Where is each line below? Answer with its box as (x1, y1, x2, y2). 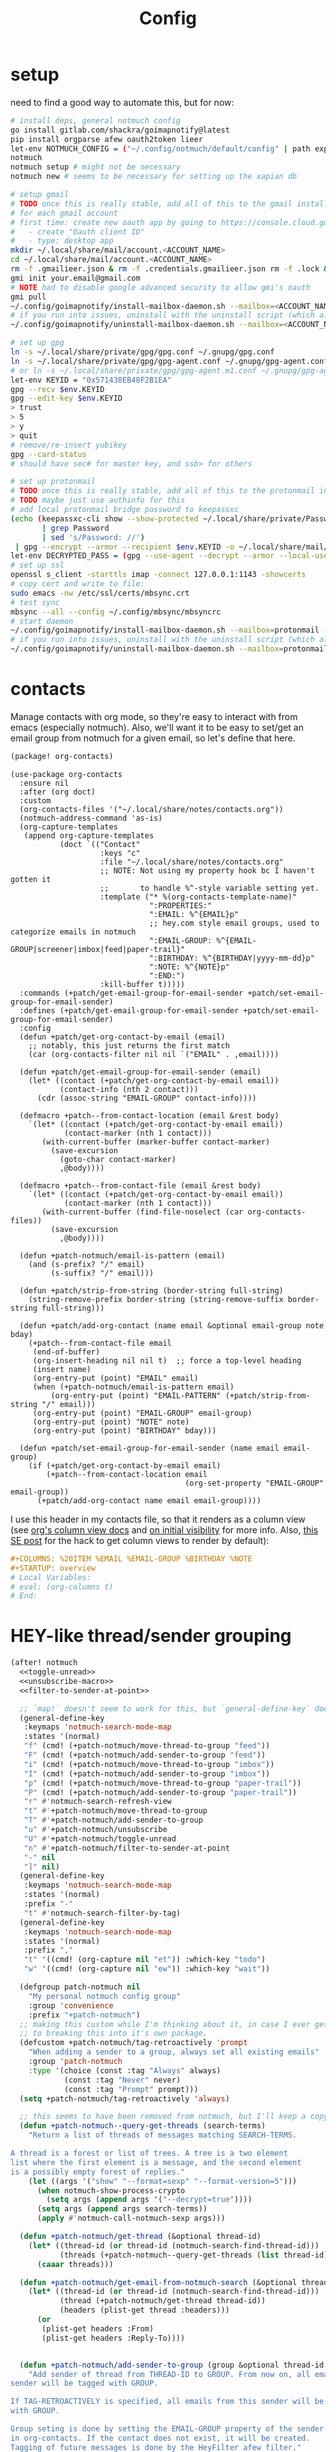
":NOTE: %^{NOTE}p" (148, 962, 230, 972)
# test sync (10, 597, 60, 607)
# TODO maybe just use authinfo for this (10, 495, 186, 506)
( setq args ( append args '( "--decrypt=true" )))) (46, 2195, 253, 2205)
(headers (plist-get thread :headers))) (59, 2305, 230, 2316)
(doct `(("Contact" (59, 839, 141, 849)
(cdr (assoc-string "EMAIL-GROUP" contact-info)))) (36, 1093, 257, 1103)
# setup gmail (10, 190, 70, 200)
